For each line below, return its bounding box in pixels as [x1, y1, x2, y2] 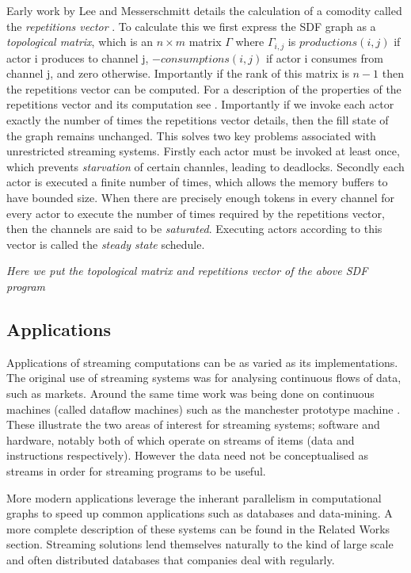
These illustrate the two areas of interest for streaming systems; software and [6, 416, 380, 433]
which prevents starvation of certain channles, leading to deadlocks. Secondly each [6, 158, 405, 174]
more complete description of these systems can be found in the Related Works [6, 520, 390, 537]
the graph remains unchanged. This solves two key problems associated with [6, 127, 376, 143]
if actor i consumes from [265, 49, 383, 66]
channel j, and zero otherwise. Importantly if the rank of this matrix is [6, 65, 349, 82]
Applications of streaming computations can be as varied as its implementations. [6, 353, 398, 370]
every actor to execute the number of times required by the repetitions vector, [6, 204, 385, 221]
